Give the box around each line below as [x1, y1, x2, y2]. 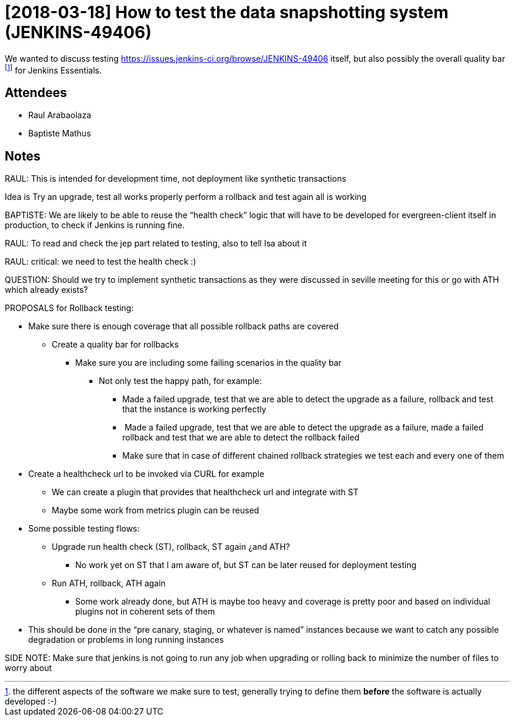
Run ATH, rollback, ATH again [52, 578, 166, 589]
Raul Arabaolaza [28, 110, 92, 121]
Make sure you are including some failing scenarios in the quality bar [75, 358, 342, 368]
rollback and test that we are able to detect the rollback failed [122, 432, 360, 443]
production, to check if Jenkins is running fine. [5, 220, 185, 231]
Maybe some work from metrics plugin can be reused [52, 505, 259, 516]
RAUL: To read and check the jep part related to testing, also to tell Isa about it [5, 238, 307, 249]
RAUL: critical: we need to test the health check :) [5, 256, 196, 267]
